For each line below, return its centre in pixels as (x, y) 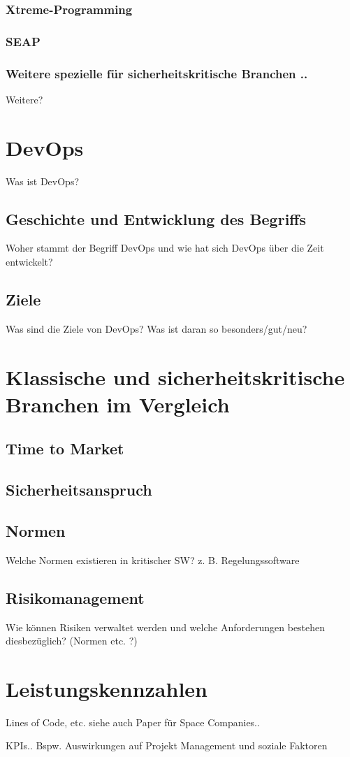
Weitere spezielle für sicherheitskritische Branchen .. (157, 73)
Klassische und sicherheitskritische (175, 376)
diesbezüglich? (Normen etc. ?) (72, 641)
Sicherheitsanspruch (79, 490)
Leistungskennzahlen (107, 688)
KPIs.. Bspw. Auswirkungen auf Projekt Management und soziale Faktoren (167, 745)
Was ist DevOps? (43, 181)
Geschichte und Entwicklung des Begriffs (156, 218)
